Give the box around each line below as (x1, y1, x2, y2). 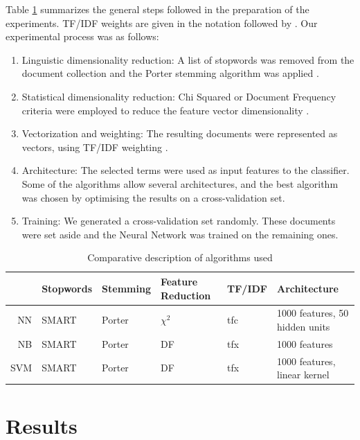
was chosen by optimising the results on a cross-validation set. (21, 190, 285, 204)
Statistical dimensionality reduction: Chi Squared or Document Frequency (21, 89, 336, 103)
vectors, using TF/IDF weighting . (21, 139, 168, 154)
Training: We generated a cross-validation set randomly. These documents (21, 213, 336, 228)
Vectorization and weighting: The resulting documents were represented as (21, 126, 338, 141)
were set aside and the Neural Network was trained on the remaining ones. (21, 227, 339, 241)
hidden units (277, 319, 330, 333)
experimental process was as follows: (6, 29, 159, 44)
